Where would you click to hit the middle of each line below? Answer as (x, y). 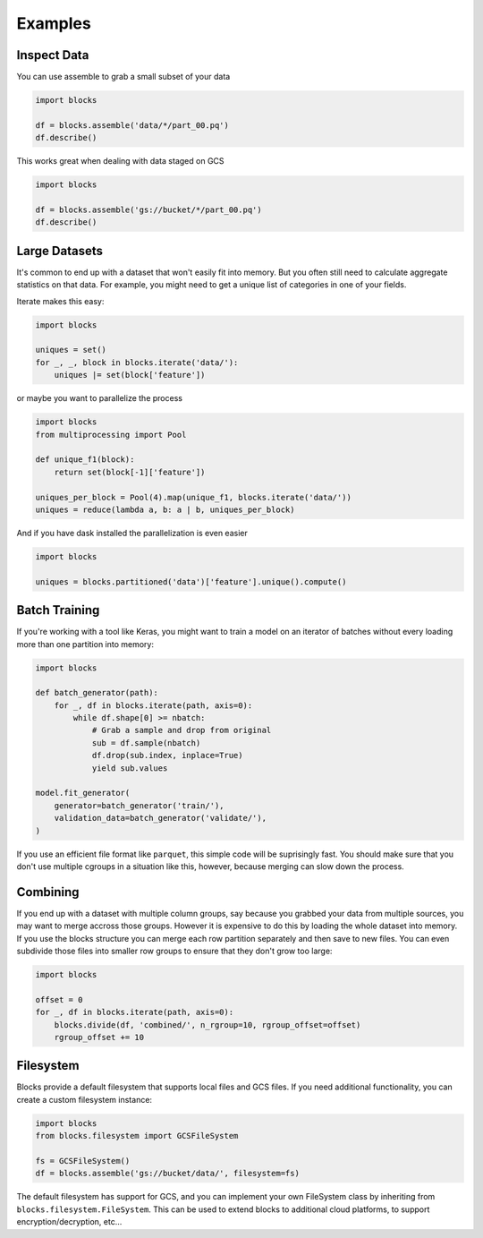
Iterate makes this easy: (60, 301)
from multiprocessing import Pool (111, 435)
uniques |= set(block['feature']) (130, 375)
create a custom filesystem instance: (84, 1099)
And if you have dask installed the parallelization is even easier (132, 533)
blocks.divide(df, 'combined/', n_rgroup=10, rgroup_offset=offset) (208, 1025)
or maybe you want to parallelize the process (100, 398)
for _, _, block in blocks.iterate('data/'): (137, 362)
